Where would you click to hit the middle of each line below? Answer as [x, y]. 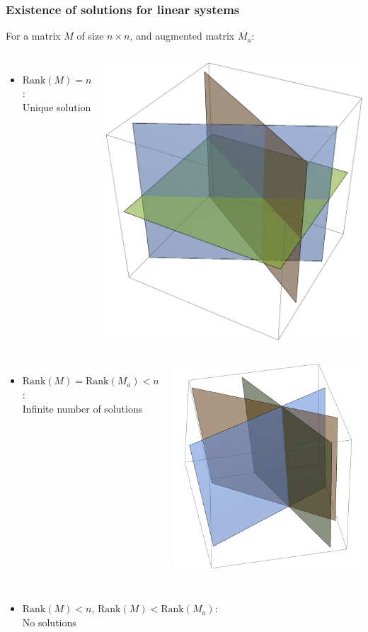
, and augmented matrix [182, 36]
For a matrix [33, 36]
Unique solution [57, 107]
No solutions [49, 622]
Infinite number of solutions [82, 408]
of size [90, 36]
